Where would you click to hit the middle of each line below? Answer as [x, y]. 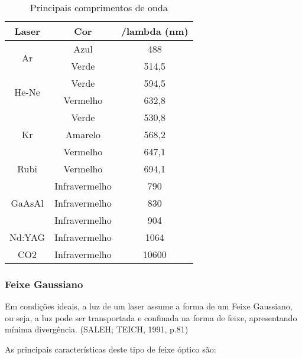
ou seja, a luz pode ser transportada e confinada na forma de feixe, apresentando [151, 317]
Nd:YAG [27, 237]
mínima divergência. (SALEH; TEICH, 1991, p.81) [97, 329]
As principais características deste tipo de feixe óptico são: [111, 349]
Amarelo [83, 134]
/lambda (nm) [155, 31]
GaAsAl [27, 203]
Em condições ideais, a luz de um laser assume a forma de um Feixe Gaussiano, [149, 306]
